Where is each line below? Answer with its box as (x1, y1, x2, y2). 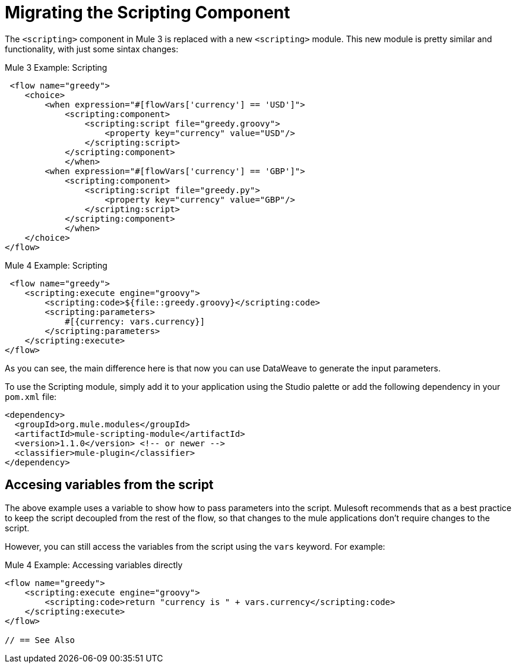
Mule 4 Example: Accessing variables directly (5, 559, 183, 570)
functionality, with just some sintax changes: (5, 43, 179, 54)
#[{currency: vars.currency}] (65, 316, 205, 326)
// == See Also (5, 635, 75, 645)
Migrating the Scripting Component (5, 2, 290, 23)
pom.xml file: (5, 391, 57, 402)
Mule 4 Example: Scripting (5, 260, 107, 270)
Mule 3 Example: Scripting (5, 62, 107, 73)
